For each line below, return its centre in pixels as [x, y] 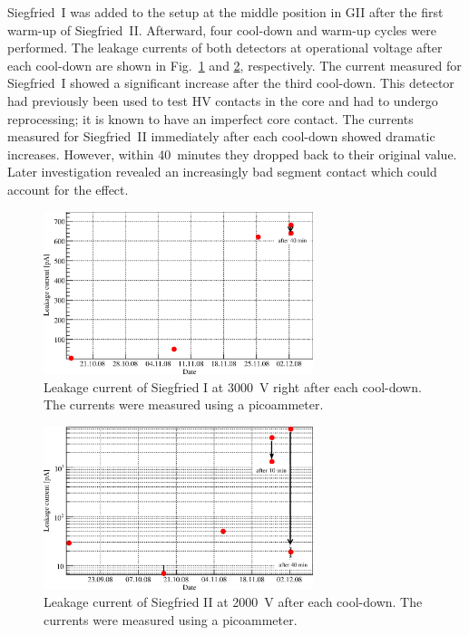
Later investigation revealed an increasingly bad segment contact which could [222, 172]
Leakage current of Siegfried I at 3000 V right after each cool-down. [233, 386]
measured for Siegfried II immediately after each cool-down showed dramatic [221, 136]
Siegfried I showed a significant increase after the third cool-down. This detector [231, 83]
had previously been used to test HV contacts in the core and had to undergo [223, 100]
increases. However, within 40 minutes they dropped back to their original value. [232, 154]
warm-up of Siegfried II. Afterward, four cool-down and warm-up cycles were [222, 29]
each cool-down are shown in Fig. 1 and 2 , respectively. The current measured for [234, 65]
